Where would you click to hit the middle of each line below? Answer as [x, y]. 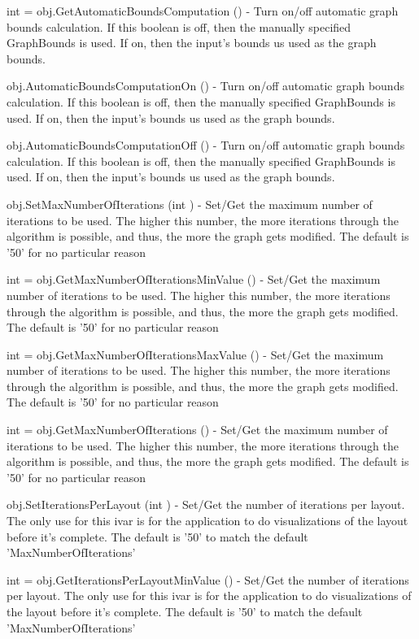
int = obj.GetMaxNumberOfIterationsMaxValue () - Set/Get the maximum [195, 354]
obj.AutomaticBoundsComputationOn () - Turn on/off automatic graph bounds [205, 86]
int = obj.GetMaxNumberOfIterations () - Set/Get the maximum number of [197, 430]
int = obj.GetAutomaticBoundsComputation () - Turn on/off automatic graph [203, 11]
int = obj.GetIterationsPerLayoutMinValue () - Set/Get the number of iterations [208, 579]
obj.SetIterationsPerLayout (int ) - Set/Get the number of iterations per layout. [206, 504]
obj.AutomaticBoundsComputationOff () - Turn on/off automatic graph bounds [206, 145]
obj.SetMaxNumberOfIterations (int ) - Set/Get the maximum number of [190, 204]
